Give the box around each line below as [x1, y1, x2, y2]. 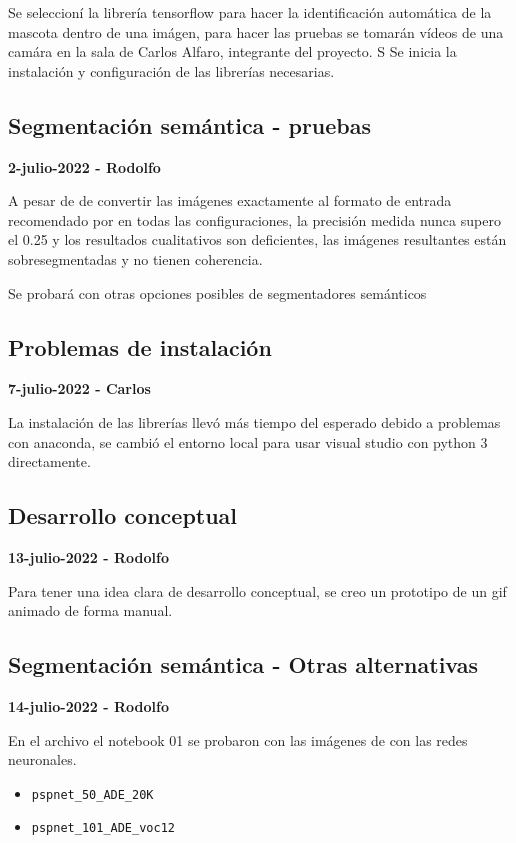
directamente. [8, 451, 91, 472]
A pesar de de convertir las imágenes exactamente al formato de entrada [8, 190, 452, 211]
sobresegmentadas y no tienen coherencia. [8, 248, 263, 269]
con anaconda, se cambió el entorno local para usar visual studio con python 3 [8, 431, 488, 452]
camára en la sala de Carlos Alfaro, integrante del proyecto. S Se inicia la [8, 41, 457, 62]
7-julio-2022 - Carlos [8, 378, 151, 399]
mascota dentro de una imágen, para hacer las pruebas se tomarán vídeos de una [8, 21, 504, 42]
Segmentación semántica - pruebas [8, 109, 372, 140]
